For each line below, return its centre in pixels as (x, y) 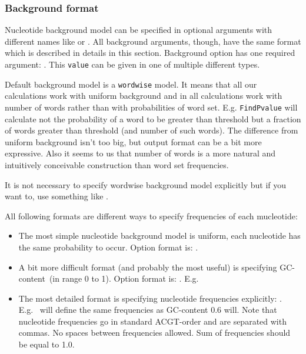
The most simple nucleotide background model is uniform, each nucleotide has (159, 236)
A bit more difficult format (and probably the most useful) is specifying (148, 267)
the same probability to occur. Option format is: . (108, 247)
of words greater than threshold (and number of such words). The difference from (152, 130)
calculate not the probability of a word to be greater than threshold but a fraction (153, 118)
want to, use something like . (56, 196)
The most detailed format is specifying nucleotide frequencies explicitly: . (150, 298)
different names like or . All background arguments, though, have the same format (153, 41)
